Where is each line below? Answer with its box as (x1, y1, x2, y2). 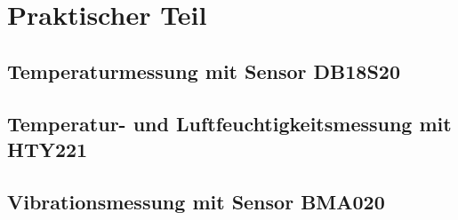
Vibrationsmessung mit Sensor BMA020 (7, 187, 385, 215)
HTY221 (7, 135, 88, 162)
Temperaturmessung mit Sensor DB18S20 (7, 57, 400, 84)
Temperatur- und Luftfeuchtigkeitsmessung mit (7, 109, 452, 137)
